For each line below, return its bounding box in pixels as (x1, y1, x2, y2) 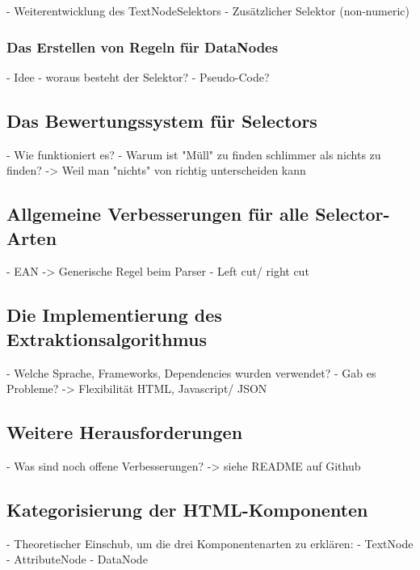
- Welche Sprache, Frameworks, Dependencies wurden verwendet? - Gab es (6, 364, 376, 381)
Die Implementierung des (6, 302, 222, 327)
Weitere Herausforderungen (6, 420, 243, 445)
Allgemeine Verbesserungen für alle (6, 201, 309, 226)
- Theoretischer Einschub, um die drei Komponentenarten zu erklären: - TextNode (6, 534, 414, 551)
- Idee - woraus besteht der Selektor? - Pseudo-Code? (6, 68, 270, 85)
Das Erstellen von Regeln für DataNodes (6, 36, 279, 57)
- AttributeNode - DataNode (6, 551, 148, 568)
